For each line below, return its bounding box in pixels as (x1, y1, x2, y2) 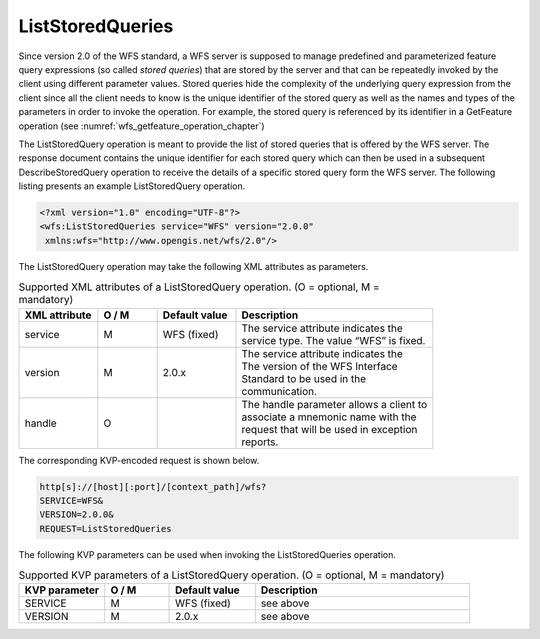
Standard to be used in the (241, 371, 367, 385)
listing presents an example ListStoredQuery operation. (18, 180, 246, 192)
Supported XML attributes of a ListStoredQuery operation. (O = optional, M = (18, 280, 380, 294)
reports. (241, 435, 279, 449)
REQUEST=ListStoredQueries (39, 523, 172, 534)
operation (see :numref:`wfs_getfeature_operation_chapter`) (18, 120, 265, 132)
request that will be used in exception (241, 422, 418, 436)
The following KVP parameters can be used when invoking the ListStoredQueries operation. (18, 548, 397, 560)
